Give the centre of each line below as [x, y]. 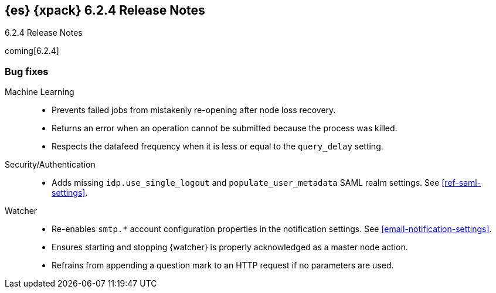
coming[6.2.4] [32, 51]
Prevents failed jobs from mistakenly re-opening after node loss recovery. [194, 110]
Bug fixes [27, 71]
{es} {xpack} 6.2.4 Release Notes [105, 10]
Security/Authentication [50, 165]
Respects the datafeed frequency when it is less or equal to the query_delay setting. [218, 146]
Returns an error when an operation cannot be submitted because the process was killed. [225, 128]
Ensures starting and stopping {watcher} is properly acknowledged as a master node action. [230, 247]
